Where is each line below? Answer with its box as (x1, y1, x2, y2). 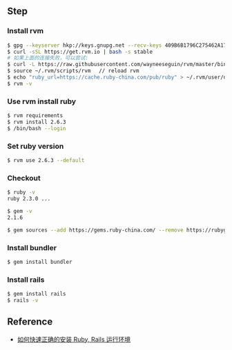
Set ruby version (7, 141, 64, 151)
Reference (7, 316, 53, 328)
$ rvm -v (7, 80, 32, 87)
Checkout (7, 173, 41, 183)
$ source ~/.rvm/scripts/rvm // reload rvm (7, 68, 139, 74)
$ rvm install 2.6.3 (7, 119, 67, 125)
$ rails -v (7, 296, 39, 304)
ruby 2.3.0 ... (7, 196, 51, 203)
